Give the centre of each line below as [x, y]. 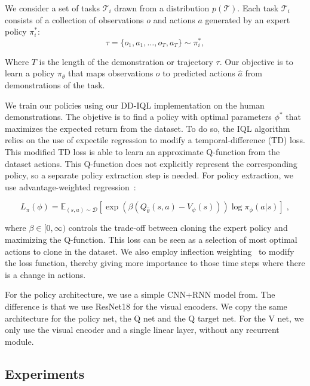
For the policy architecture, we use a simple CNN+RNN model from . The [140, 294]
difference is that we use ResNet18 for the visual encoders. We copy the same [146, 306]
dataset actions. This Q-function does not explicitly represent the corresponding [151, 163]
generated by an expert [248, 19]
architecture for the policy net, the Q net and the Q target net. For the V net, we [154, 318]
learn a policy [30, 73]
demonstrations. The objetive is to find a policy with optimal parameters [138, 117]
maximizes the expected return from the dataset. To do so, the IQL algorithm [148, 128]
